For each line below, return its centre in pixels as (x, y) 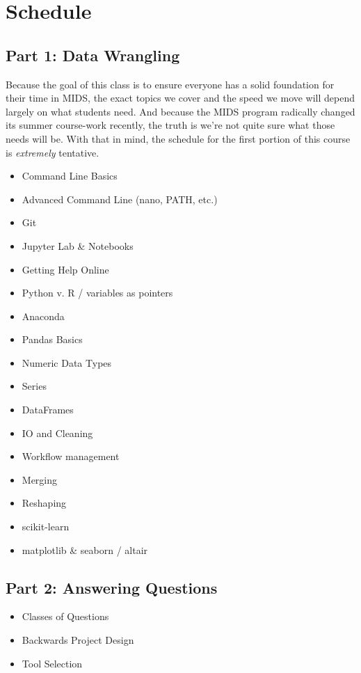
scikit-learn (46, 526)
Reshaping (44, 503)
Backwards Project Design (78, 640)
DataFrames (48, 410)
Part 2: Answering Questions (112, 587)
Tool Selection (52, 663)
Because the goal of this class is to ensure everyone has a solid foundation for (170, 84)
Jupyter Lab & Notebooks (78, 245)
